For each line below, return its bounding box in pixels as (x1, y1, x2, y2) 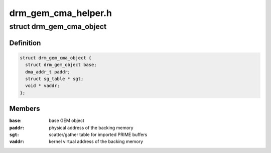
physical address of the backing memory (49, 124, 133, 130)
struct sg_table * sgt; (25, 75, 84, 81)
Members (9, 104, 40, 113)
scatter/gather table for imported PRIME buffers (49, 131, 148, 137)
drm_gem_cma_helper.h (9, 7, 112, 18)
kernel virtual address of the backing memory (49, 138, 143, 144)
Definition (9, 38, 41, 47)
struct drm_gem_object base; (25, 62, 97, 67)
